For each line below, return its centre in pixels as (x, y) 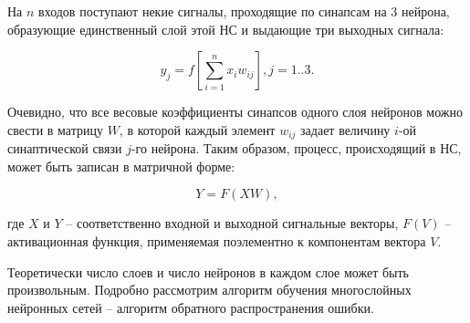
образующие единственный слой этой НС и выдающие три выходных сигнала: (226, 29)
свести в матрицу (55, 129)
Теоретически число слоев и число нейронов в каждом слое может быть (208, 271)
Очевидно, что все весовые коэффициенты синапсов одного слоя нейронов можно (235, 112)
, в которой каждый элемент (197, 129)
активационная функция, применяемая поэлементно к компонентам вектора (217, 241)
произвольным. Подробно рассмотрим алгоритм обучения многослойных (209, 290)
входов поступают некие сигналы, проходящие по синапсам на (213, 11)
